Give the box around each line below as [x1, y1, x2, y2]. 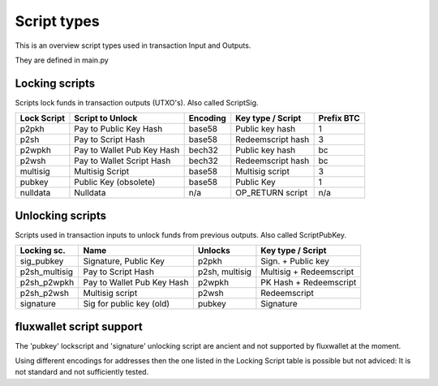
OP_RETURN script [235, 187, 308, 199]
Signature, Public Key [83, 255, 165, 267]
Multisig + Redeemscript [260, 266, 354, 277]
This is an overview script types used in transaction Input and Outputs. [15, 41, 251, 50]
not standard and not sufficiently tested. [15, 367, 149, 377]
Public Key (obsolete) [74, 177, 156, 188]
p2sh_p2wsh [19, 288, 69, 299]
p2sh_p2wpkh [19, 277, 75, 288]
